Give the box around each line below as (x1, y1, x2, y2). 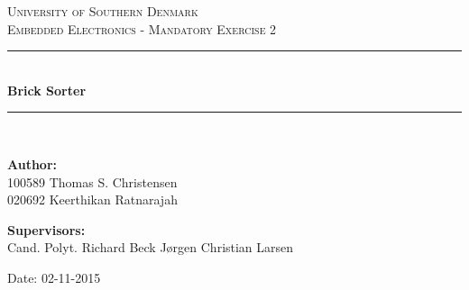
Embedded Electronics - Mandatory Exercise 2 (7, 19, 277, 38)
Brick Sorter (7, 80, 87, 99)
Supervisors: (7, 220, 86, 239)
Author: (7, 154, 58, 173)
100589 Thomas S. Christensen (7, 172, 178, 191)
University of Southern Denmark (7, 2, 198, 20)
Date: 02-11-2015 (7, 267, 101, 286)
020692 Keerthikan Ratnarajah (7, 190, 178, 209)
